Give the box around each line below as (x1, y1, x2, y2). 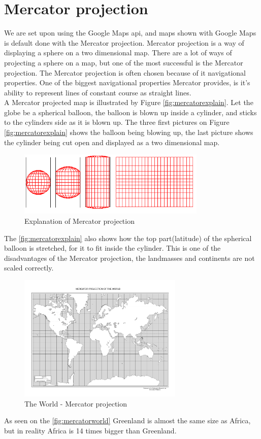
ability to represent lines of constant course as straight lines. (4, 87, 191, 97)
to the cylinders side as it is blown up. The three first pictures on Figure (4, 117, 230, 127)
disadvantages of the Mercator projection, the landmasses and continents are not (4, 252, 255, 263)
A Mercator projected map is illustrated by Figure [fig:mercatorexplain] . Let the (4, 97, 253, 108)
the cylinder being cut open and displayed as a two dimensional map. (4, 137, 220, 147)
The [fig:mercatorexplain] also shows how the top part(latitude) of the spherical (4, 232, 252, 243)
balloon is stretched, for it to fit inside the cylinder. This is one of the (4, 243, 221, 253)
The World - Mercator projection (24, 398, 127, 409)
